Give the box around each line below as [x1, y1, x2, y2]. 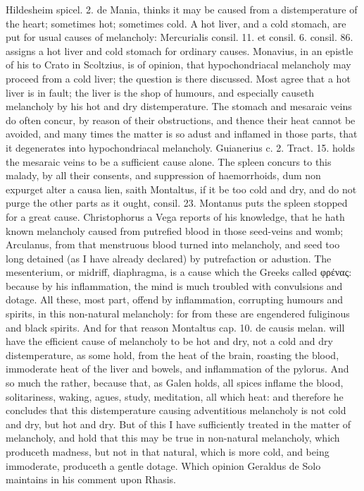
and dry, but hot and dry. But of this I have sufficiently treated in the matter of [6, 416, 351, 431]
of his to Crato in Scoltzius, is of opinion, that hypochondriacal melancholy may [6, 57, 351, 72]
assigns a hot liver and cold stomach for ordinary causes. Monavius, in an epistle [6, 43, 353, 58]
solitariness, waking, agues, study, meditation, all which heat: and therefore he [6, 389, 344, 404]
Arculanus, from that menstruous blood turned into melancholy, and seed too [6, 237, 340, 252]
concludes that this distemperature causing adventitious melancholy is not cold [6, 403, 346, 418]
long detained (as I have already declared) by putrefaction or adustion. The [6, 250, 332, 265]
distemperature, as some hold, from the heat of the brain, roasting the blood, [6, 347, 339, 362]
